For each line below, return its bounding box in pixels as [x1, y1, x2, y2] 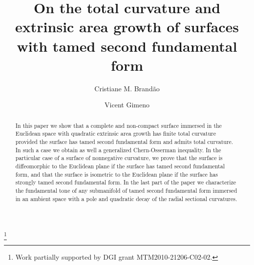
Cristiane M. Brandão [94, 83, 160, 93]
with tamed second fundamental [17, 36, 237, 56]
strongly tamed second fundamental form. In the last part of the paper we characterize [15, 178, 236, 186]
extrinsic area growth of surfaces [15, 17, 239, 37]
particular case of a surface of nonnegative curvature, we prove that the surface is [15, 154, 223, 162]
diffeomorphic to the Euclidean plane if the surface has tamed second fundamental [15, 162, 225, 170]
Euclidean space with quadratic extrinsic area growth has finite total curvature [15, 129, 216, 138]
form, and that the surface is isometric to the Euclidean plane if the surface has [15, 170, 218, 178]
